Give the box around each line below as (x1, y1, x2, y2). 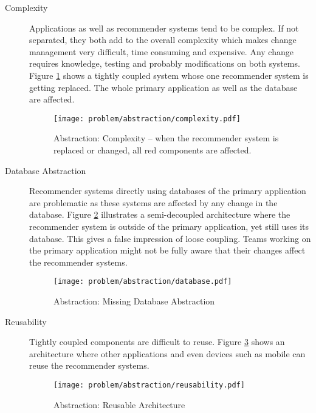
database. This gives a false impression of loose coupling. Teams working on (29, 232, 311, 244)
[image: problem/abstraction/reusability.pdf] (53, 380, 245, 389)
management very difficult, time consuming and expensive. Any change (29, 45, 294, 58)
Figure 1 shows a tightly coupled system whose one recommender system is (29, 69, 309, 81)
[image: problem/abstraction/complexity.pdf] (53, 114, 241, 123)
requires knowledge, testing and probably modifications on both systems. (29, 57, 300, 70)
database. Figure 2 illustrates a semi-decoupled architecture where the (29, 208, 290, 221)
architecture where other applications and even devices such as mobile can (29, 347, 306, 360)
